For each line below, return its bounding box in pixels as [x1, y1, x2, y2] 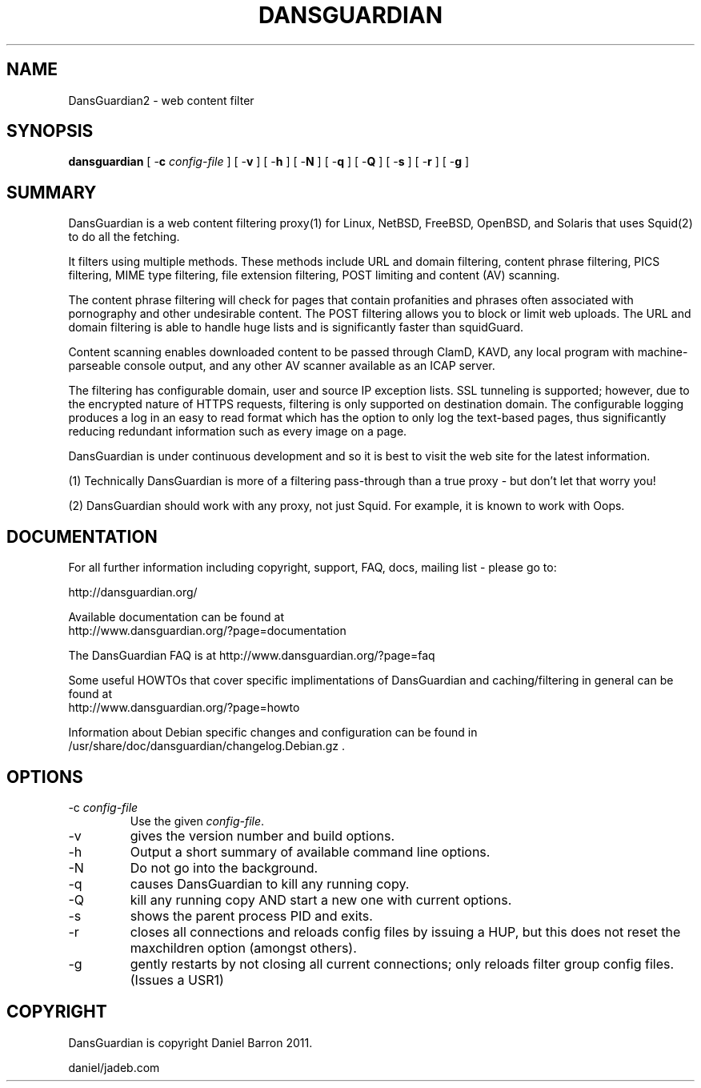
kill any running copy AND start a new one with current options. [130, 891, 512, 908]
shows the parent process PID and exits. [130, 907, 373, 924]
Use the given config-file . [130, 813, 265, 828]
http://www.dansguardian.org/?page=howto [68, 701, 300, 715]
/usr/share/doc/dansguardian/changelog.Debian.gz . [68, 739, 345, 753]
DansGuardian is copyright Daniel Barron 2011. [68, 1035, 313, 1050]
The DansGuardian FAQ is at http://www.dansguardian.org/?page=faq [68, 648, 435, 663]
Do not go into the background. [130, 859, 318, 876]
